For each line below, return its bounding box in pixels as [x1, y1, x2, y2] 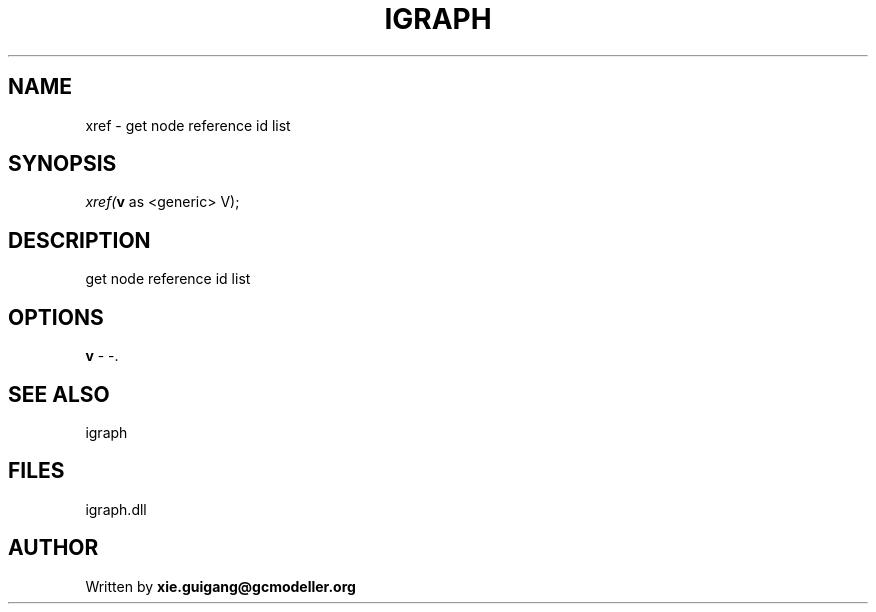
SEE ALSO [8, 381, 110, 407]
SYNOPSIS [8, 151, 117, 177]
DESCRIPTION [8, 227, 151, 253]
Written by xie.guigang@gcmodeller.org [85, 577, 356, 595]
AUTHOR [8, 535, 99, 561]
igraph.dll [85, 500, 147, 518]
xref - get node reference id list [85, 116, 291, 134]
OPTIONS [8, 304, 104, 330]
